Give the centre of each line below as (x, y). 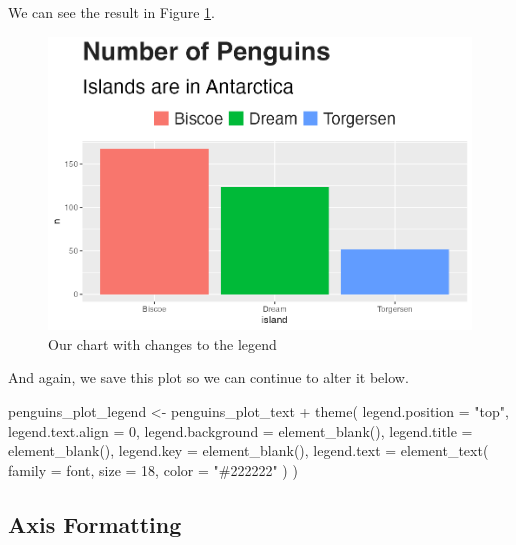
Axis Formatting (95, 523)
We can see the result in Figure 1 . (111, 12)
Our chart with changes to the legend (162, 343)
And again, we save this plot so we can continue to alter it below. (208, 377)
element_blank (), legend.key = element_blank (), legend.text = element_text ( (248, 450)
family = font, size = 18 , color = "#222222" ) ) (153, 469)
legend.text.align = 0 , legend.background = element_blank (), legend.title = (240, 430)
